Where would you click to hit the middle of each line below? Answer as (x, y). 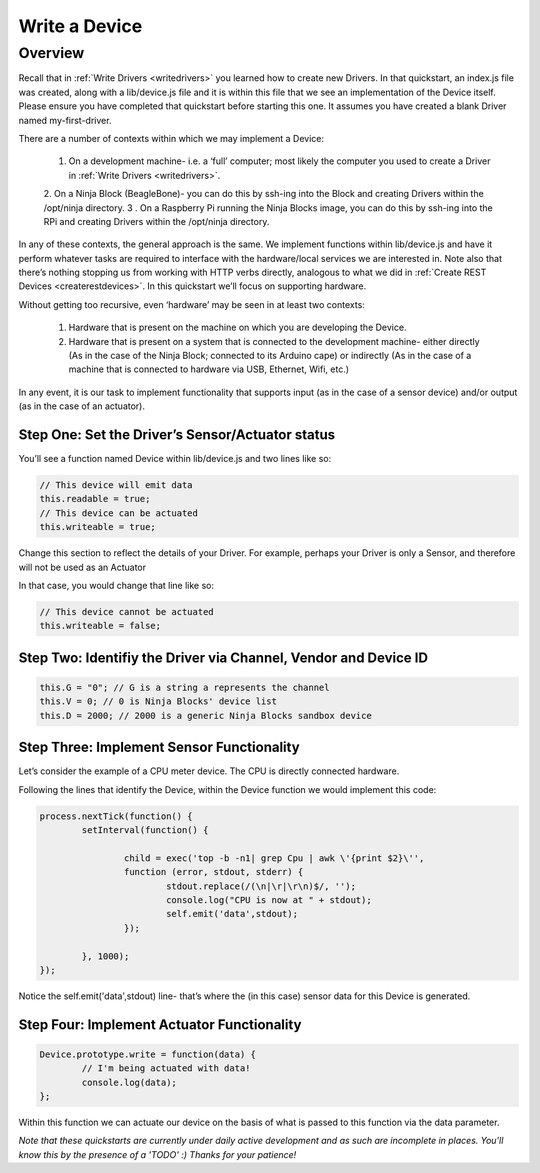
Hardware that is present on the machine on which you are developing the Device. (237, 327)
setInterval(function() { (145, 830)
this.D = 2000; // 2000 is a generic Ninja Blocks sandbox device (205, 715)
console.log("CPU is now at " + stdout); (268, 900)
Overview (51, 53)
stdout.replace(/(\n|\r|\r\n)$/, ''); (261, 886)
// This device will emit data (116, 485)
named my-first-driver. (65, 120)
